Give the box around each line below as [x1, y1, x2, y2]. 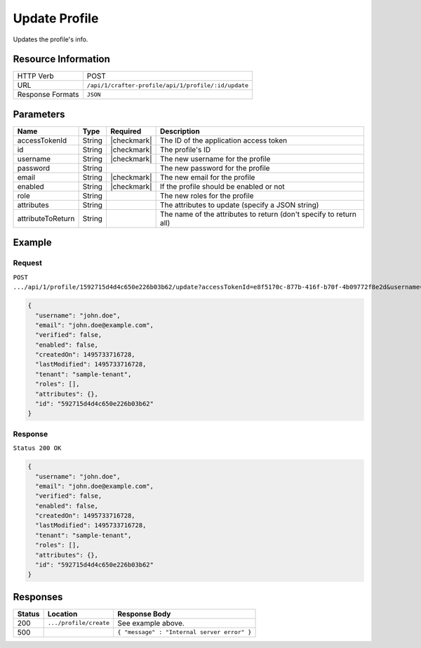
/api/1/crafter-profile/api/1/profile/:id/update [86, 81, 249, 89]
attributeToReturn [17, 213, 75, 223]
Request [13, 258, 42, 268]
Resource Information [13, 53, 110, 65]
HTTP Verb [17, 71, 54, 81]
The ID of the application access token [159, 135, 288, 145]
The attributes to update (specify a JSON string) [159, 200, 319, 210]
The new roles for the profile [159, 190, 254, 200]
